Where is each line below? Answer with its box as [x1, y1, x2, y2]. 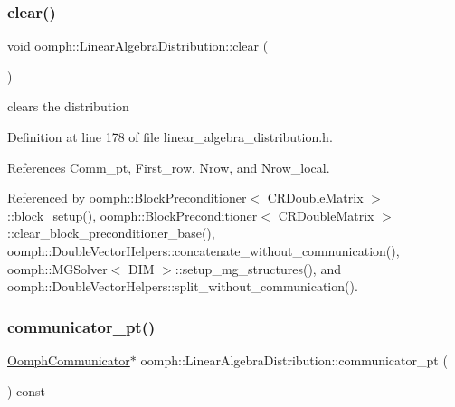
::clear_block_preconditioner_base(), [7, 223, 215, 242]
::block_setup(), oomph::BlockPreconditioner [7, 205, 258, 224]
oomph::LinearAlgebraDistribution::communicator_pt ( [140, 350, 448, 369]
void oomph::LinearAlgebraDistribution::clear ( [7, 36, 269, 55]
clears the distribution [7, 97, 129, 116]
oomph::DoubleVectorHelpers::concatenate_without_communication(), [7, 241, 400, 260]
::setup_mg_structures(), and [175, 259, 341, 278]
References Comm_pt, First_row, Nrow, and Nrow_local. [7, 157, 330, 176]
